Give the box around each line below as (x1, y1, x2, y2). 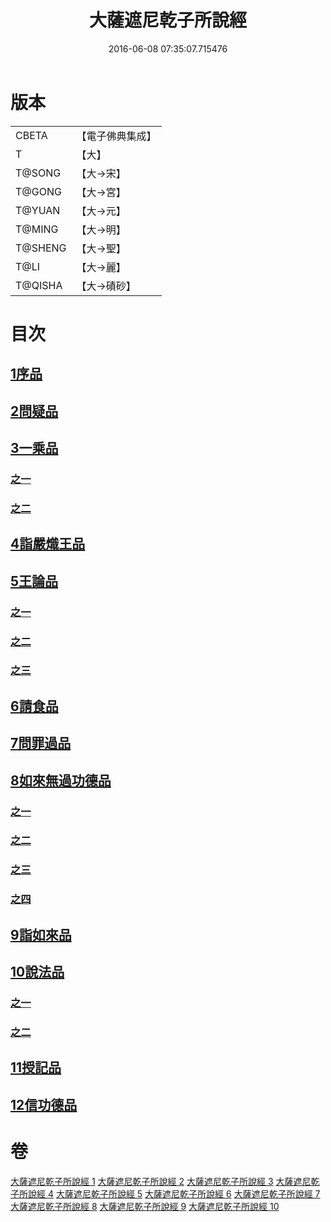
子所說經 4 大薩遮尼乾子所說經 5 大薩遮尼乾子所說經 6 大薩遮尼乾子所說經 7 (10, 1187, 321, 1200)
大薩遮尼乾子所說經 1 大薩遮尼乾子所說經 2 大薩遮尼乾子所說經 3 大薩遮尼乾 (10, 1175, 320, 1187)
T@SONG (15, 166, 62, 180)
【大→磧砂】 (76, 279, 137, 293)
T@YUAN (15, 203, 61, 217)
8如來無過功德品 (10, 772, 112, 789)
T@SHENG (15, 241, 67, 255)
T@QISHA (15, 278, 63, 292)
